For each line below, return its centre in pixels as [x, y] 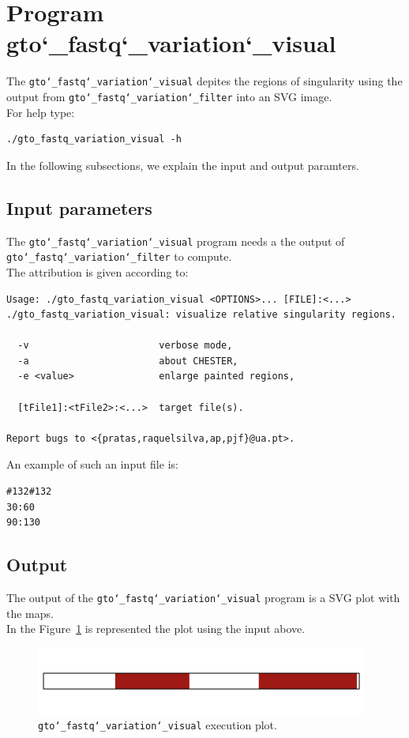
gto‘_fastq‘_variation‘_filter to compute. [119, 256]
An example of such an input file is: [92, 464]
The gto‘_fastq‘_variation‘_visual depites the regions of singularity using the [204, 81]
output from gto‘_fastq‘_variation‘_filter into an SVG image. [169, 96]
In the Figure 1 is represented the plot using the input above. [156, 629]
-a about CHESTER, [128, 361]
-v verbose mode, [125, 346]
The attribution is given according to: [98, 271]
